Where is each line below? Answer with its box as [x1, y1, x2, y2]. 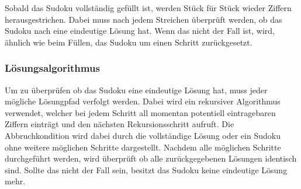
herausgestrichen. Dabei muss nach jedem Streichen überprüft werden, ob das [5, 13, 282, 25]
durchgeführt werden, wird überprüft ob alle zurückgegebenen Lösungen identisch [5, 152, 297, 164]
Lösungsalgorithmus [5, 61, 100, 75]
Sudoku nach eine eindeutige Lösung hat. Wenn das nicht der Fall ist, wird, [5, 24, 275, 37]
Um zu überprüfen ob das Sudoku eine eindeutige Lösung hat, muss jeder [5, 83, 268, 96]
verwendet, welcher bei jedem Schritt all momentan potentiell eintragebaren [5, 106, 276, 118]
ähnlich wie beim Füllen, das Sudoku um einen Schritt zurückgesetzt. [5, 36, 252, 48]
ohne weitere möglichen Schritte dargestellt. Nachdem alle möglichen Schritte [5, 141, 281, 153]
